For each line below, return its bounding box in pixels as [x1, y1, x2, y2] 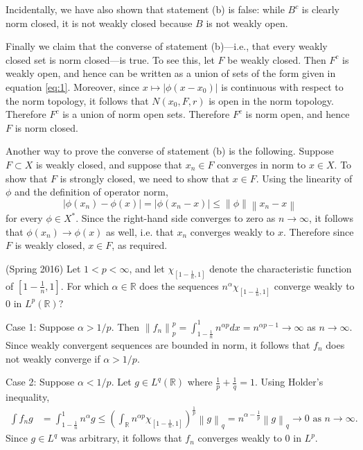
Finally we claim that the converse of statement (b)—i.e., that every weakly [6, 39, 328, 53]
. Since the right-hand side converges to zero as [76, 211, 276, 225]
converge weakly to [274, 278, 355, 293]
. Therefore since [283, 224, 354, 239]
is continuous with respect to [221, 79, 344, 94]
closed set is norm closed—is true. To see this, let [6, 52, 215, 67]
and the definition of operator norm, [15, 184, 168, 199]
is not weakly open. [206, 15, 288, 30]
